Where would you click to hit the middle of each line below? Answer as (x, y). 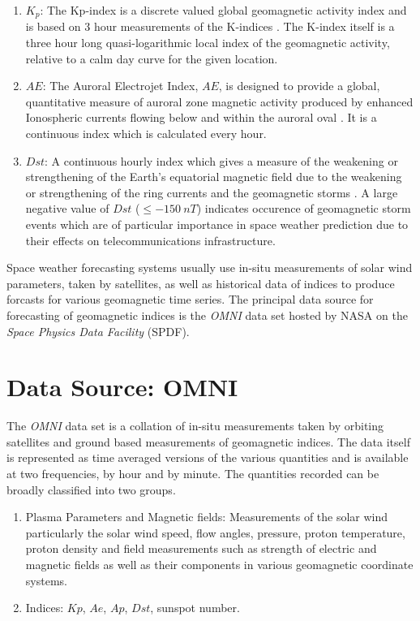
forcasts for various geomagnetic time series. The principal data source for (190, 299)
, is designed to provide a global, (299, 86)
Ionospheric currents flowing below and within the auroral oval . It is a (201, 117)
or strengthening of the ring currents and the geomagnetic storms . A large (212, 192)
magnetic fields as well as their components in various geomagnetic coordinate (219, 565)
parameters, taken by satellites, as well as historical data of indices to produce (201, 283)
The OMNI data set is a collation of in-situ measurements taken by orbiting (195, 426)
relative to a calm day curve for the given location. (152, 58)
